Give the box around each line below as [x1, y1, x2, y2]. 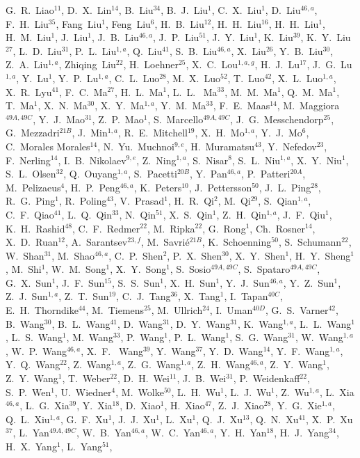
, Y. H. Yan [214, 425, 267, 440]
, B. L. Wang [51, 316, 111, 331]
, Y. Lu [16, 70, 49, 85]
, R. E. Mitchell [117, 125, 188, 140]
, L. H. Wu [171, 384, 221, 399]
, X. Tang [178, 289, 220, 303]
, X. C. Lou [186, 57, 238, 72]
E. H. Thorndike [6, 303, 79, 317]
